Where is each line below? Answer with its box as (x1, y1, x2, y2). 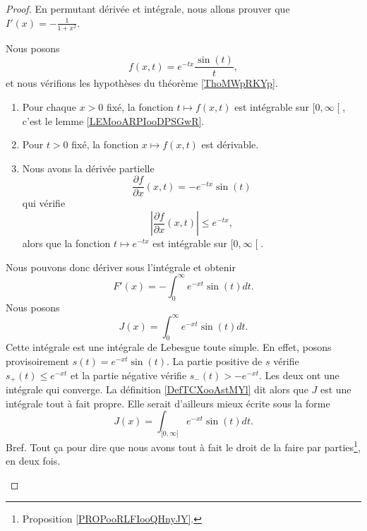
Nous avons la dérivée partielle (22, 160, 155, 175)
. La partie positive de (167, 353, 263, 368)
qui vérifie (22, 196, 66, 210)
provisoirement (6, 353, 69, 368)
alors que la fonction (22, 236, 111, 251)
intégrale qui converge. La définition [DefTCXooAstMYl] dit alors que (6, 382, 308, 397)
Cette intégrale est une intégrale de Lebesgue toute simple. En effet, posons (6, 340, 332, 354)
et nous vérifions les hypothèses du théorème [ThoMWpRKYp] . (6, 76, 278, 90)
